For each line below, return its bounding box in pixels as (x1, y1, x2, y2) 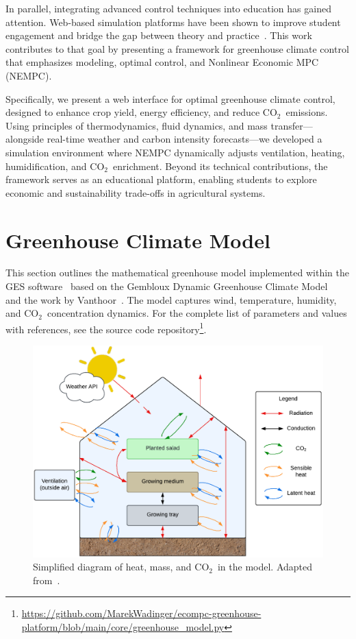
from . (33, 572, 60, 587)
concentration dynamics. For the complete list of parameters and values (47, 306, 347, 320)
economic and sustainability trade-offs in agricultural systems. (5, 185, 266, 200)
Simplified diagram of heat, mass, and (33, 559, 192, 574)
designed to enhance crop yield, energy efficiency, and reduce (5, 105, 260, 119)
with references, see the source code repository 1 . (5, 319, 207, 336)
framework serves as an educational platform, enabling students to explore (5, 172, 317, 186)
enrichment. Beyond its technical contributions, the (113, 158, 328, 173)
